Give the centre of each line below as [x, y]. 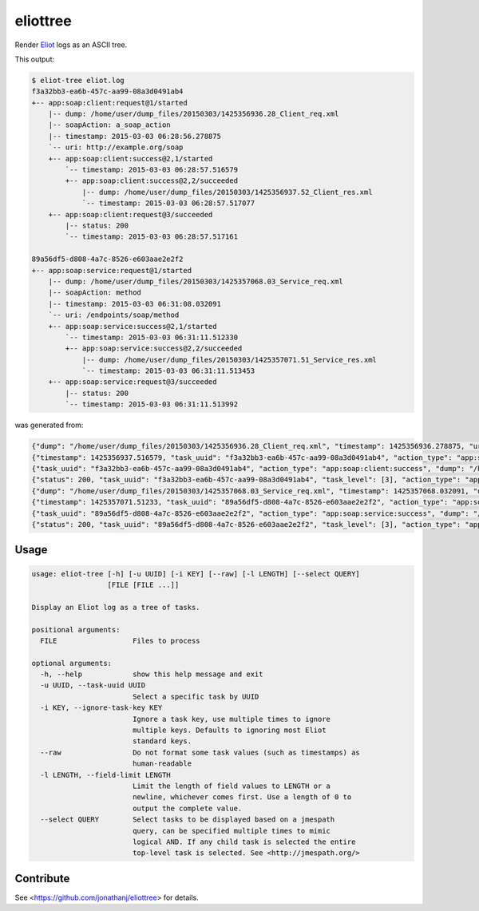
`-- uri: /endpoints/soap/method [114, 315]
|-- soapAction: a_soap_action [109, 125]
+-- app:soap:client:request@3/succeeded [131, 214]
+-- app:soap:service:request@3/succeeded [133, 382]
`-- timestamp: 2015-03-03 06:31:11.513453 [168, 371]
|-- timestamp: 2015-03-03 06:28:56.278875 [135, 136]
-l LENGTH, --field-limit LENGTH [105, 775]
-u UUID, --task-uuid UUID [93, 685]
